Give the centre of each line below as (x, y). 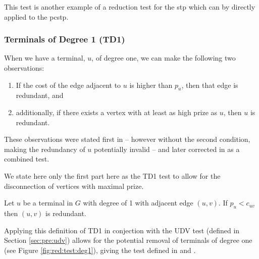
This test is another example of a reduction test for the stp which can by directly (130, 7)
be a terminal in (48, 203)
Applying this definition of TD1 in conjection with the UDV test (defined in (122, 230)
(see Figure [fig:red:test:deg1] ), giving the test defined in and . (100, 250)
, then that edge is (210, 85)
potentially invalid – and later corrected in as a (167, 149)
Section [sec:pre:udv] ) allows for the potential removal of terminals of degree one (128, 240)
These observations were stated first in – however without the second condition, (127, 139)
